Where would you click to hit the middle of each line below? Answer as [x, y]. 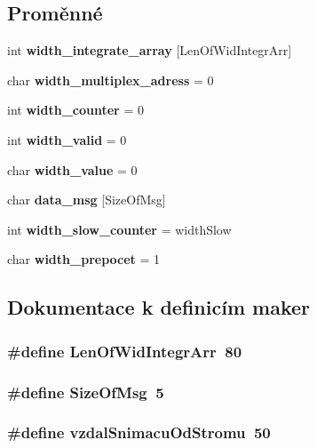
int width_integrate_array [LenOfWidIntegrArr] [150, 50]
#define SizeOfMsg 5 [86, 392]
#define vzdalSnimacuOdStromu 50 [139, 432]
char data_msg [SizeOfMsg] [87, 200]
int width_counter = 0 [75, 110]
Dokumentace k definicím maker [159, 307]
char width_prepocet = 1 [84, 259]
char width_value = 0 [72, 169]
